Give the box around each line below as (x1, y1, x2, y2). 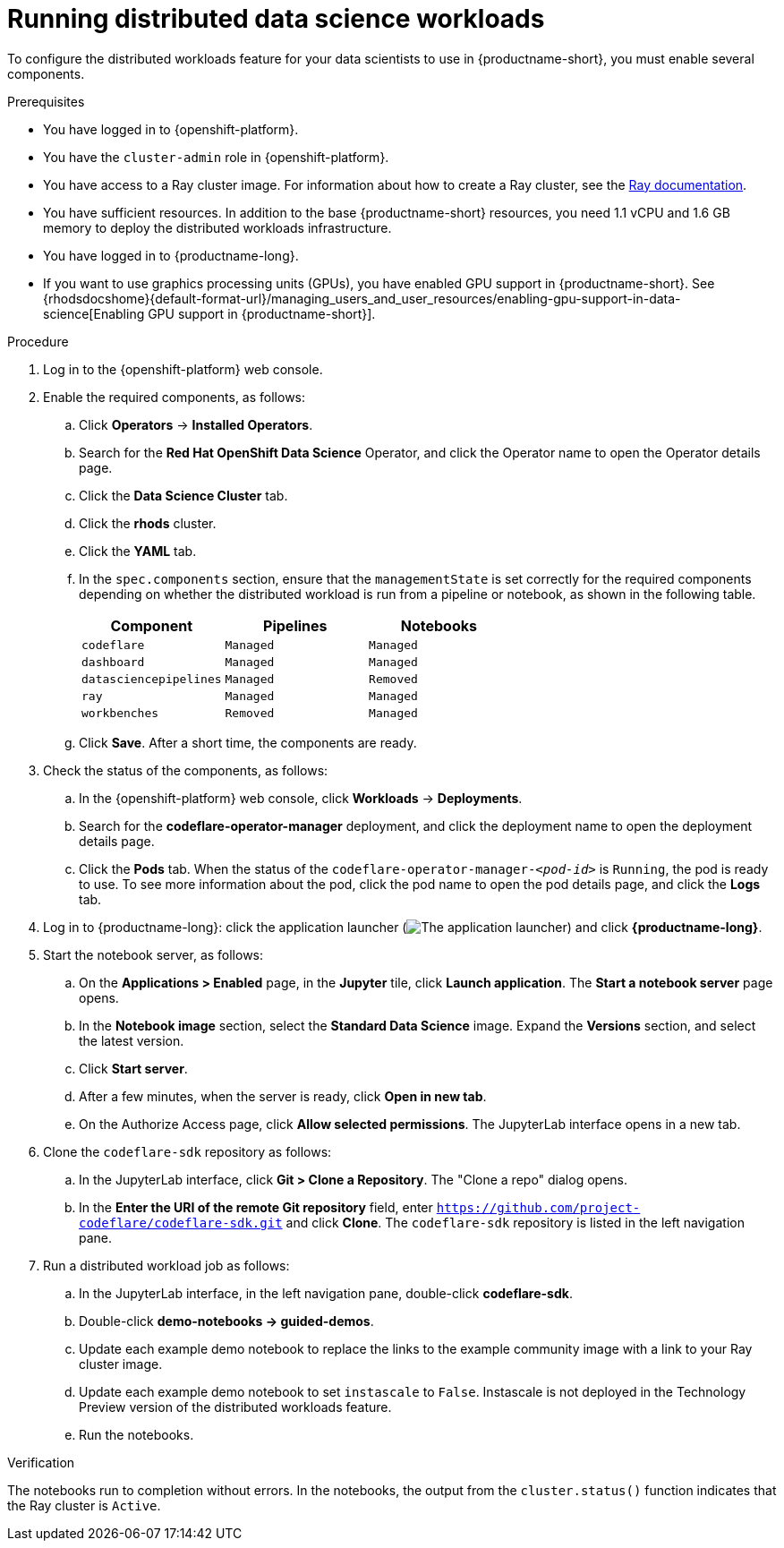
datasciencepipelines (81, 671, 222, 686)
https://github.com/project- (436, 1200, 641, 1215)
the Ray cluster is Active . (7, 1497, 161, 1513)
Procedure (7, 333, 69, 349)
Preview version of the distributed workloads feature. (79, 1398, 392, 1415)
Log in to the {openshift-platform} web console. (43, 361, 323, 377)
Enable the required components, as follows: (43, 389, 306, 405)
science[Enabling (43, 305, 145, 321)
